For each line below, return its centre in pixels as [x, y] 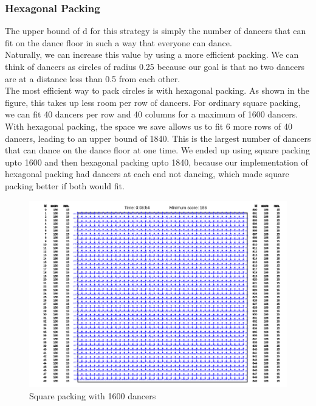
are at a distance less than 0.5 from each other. [93, 78]
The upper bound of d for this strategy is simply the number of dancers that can [156, 31]
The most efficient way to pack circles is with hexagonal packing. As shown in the [157, 90]
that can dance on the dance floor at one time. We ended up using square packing [157, 150]
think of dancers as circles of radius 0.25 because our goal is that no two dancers [155, 66]
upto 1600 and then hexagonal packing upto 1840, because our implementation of [156, 162]
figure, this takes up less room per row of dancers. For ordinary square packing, [153, 102]
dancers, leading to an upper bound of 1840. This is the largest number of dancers [158, 138]
